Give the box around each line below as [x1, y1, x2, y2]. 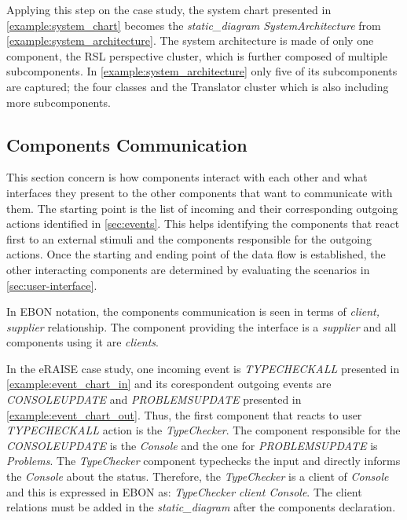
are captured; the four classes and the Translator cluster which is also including [6, 78, 389, 94]
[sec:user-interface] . [6, 276, 97, 293]
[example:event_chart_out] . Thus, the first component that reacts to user [6, 406, 362, 423]
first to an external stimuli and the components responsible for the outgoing [6, 230, 372, 247]
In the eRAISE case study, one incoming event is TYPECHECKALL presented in [6, 360, 400, 376]
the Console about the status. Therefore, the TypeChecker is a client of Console [6, 468, 389, 485]
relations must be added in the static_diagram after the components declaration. [6, 499, 396, 515]
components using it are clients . [6, 334, 159, 350]
